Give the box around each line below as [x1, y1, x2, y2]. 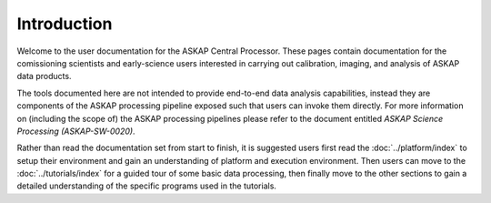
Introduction [16, 14, 113, 34]
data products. [16, 71, 72, 82]
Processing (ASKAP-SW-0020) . [16, 126, 135, 137]
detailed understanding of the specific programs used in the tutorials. [16, 180, 277, 191]
